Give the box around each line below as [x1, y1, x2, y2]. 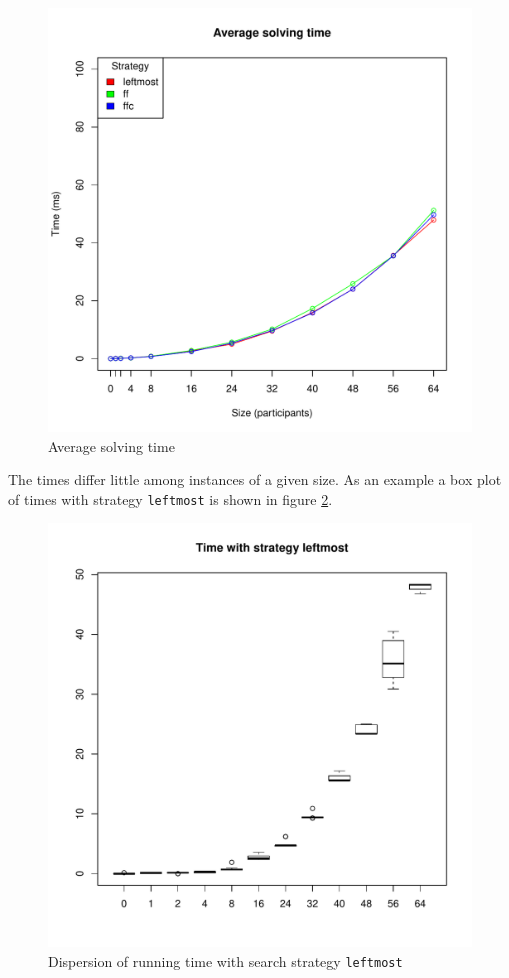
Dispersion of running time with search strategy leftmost [48, 951, 403, 972]
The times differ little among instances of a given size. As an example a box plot [8, 469, 502, 490]
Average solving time [48, 435, 175, 456]
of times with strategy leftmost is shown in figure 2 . [8, 488, 333, 509]
